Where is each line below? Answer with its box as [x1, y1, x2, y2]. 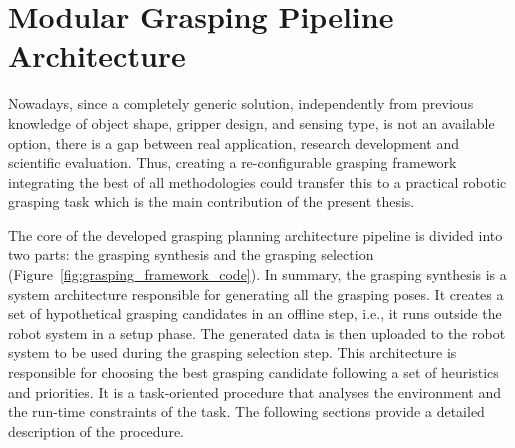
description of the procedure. [8, 420, 184, 441]
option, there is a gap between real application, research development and [8, 132, 460, 153]
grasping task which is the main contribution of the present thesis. [8, 191, 415, 212]
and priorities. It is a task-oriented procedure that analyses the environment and [8, 381, 501, 402]
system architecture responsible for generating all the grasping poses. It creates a [8, 283, 504, 304]
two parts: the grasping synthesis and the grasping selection [8, 244, 374, 265]
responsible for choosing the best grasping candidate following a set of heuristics [8, 362, 499, 383]
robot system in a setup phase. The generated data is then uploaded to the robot [8, 322, 506, 343]
